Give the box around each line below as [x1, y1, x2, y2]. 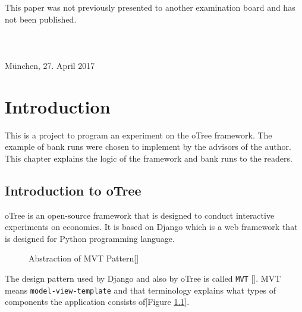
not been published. [5, 12, 77, 25]
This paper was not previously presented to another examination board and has [5, 1, 295, 13]
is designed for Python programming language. [5, 232, 175, 244]
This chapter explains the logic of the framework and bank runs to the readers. [5, 152, 292, 164]
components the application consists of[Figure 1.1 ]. [5, 295, 190, 308]
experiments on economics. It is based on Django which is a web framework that [5, 220, 298, 233]
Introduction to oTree [5, 181, 141, 199]
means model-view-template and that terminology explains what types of [5, 283, 276, 296]
